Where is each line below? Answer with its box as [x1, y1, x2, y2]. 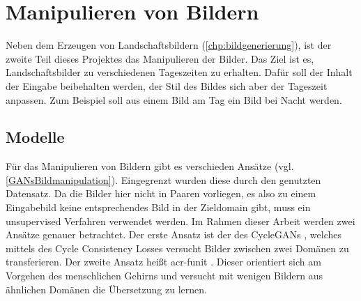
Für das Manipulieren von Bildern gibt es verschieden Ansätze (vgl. [6, 159, 294, 173]
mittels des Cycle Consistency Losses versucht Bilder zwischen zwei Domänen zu [6, 240, 349, 255]
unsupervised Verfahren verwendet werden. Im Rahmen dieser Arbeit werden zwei [6, 213, 355, 228]
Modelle [6, 126, 65, 148]
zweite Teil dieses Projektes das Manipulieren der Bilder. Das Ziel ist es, [6, 51, 314, 65]
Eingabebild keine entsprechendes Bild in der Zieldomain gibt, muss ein [6, 200, 311, 215]
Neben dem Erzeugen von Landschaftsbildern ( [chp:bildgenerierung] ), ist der [6, 38, 332, 52]
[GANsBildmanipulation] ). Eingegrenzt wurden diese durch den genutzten [6, 172, 321, 187]
